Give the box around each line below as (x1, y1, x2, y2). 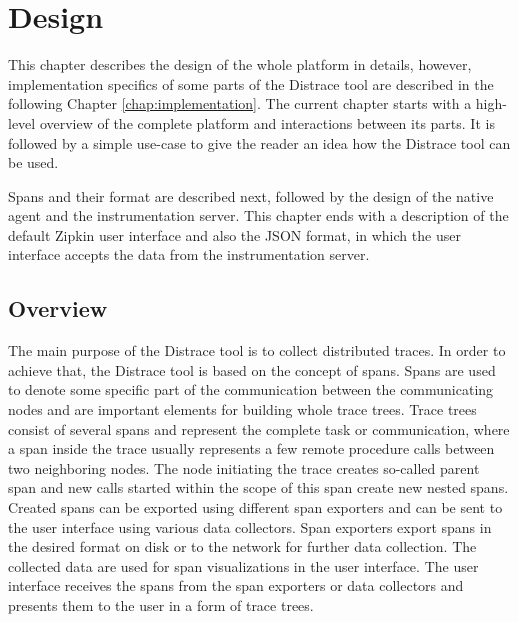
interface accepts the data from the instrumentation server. (8, 244, 370, 265)
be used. (8, 152, 59, 173)
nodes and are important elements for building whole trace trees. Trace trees (8, 399, 477, 420)
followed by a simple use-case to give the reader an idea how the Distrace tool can (8, 132, 511, 153)
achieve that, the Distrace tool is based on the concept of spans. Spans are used (8, 359, 496, 380)
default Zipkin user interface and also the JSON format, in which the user (8, 224, 461, 245)
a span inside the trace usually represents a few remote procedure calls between (8, 438, 495, 459)
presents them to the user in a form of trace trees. (8, 594, 314, 615)
